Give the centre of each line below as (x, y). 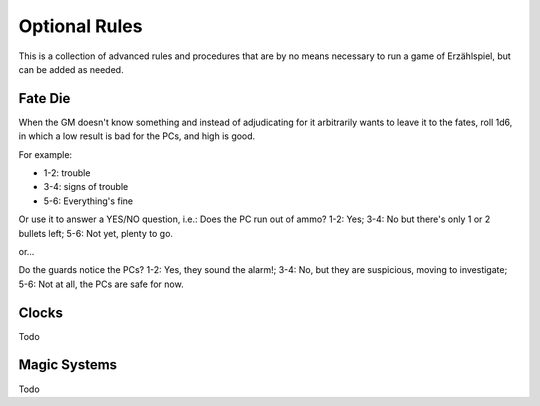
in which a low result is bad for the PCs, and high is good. (137, 136)
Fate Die (44, 98)
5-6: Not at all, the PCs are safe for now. (101, 284)
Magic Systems (68, 365)
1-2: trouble (67, 173)
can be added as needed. (71, 69)
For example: (45, 154)
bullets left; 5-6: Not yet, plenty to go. (96, 233)
